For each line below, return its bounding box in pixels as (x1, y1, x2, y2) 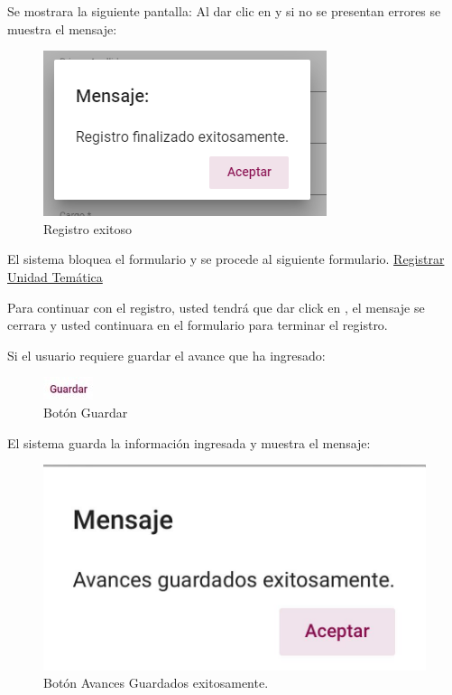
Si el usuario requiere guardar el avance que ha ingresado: (7, 345, 326, 364)
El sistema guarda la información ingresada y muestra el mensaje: (7, 433, 371, 452)
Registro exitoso (43, 219, 132, 238)
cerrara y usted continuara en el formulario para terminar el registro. (7, 315, 388, 334)
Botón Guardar (43, 402, 128, 421)
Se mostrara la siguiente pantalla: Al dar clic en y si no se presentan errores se (7, 2, 441, 20)
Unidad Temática (7, 267, 103, 286)
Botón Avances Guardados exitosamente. (43, 673, 269, 692)
